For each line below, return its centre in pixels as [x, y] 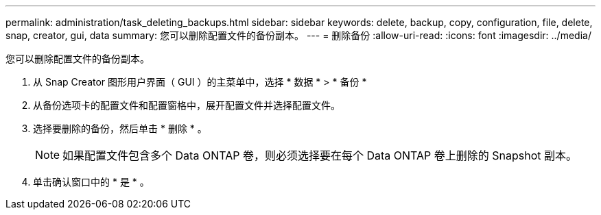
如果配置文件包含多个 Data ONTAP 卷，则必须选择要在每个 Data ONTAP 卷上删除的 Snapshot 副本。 [320, 155]
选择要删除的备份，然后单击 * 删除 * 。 [120, 128]
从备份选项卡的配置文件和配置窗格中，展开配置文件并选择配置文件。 [187, 105]
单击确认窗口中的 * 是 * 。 [91, 182]
